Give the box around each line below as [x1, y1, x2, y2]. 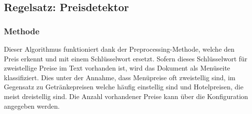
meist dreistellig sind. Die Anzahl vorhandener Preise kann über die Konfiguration [4, 91, 248, 101]
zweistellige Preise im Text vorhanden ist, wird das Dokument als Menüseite [4, 63, 230, 73]
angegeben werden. [4, 100, 60, 111]
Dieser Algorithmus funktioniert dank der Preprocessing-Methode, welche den [4, 44, 235, 54]
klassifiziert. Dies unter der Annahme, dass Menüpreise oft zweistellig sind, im [4, 72, 236, 82]
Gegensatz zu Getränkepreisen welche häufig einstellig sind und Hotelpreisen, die [4, 82, 244, 92]
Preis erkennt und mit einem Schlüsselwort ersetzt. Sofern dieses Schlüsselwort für [4, 53, 248, 63]
